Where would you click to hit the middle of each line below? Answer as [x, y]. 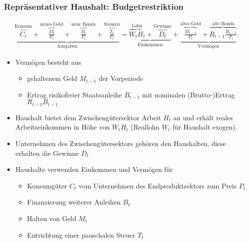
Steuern [112, 24]
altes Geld [191, 24]
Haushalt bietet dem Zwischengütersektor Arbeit [88, 117]
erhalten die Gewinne [47, 153]
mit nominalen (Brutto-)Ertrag [188, 94]
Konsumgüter [47, 185]
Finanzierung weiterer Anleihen [74, 202]
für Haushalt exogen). [205, 127]
